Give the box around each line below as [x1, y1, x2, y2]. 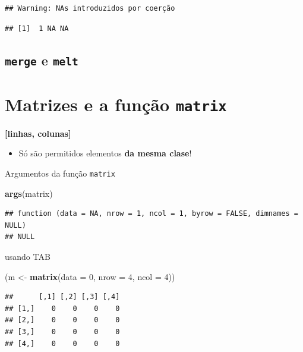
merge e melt [5, 51, 78, 69]
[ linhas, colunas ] [5, 127, 71, 139]
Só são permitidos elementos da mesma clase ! [18, 147, 192, 159]
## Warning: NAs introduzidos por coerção [5, 4, 175, 12]
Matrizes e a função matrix [5, 92, 227, 116]
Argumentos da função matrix [5, 166, 115, 179]
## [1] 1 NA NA [5, 24, 69, 33]
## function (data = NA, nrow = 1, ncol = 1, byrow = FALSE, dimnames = [5, 209, 298, 218]
